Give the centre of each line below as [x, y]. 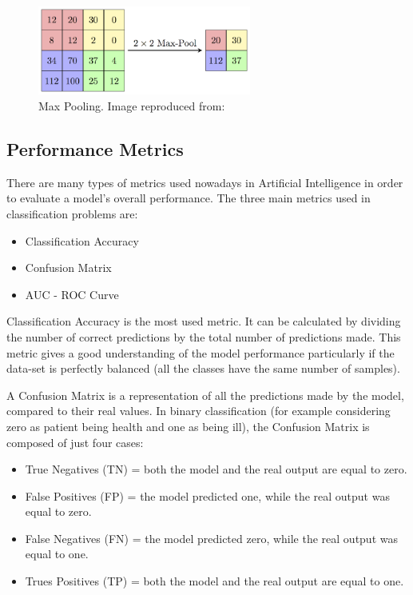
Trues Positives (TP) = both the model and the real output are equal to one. [214, 581]
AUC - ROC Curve [72, 294]
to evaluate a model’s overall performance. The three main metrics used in [189, 198]
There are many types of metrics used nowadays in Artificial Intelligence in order [205, 182]
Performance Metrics [95, 148]
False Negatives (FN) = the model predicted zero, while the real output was [211, 538]
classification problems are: [72, 213]
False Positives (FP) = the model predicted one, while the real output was [207, 495]
